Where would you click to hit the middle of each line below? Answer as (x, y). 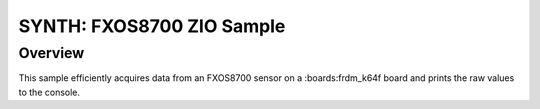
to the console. (49, 92)
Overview (51, 53)
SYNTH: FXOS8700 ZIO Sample (152, 26)
